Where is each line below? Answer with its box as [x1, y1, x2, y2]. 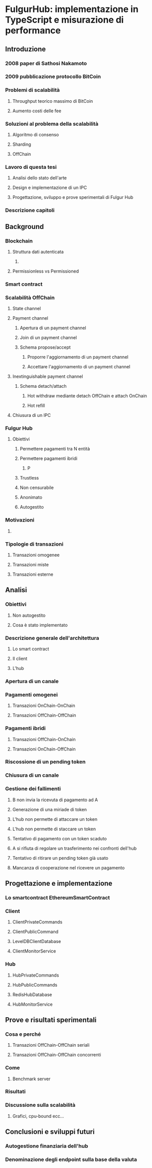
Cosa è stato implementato [12, 622, 68, 628]
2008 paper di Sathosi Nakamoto [5, 60, 87, 67]
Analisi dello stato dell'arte [12, 175, 67, 181]
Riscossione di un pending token [5, 758, 86, 765]
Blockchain [5, 237, 33, 244]
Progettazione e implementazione [5, 879, 113, 888]
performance [5, 25, 61, 36]
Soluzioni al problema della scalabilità [5, 120, 99, 127]
